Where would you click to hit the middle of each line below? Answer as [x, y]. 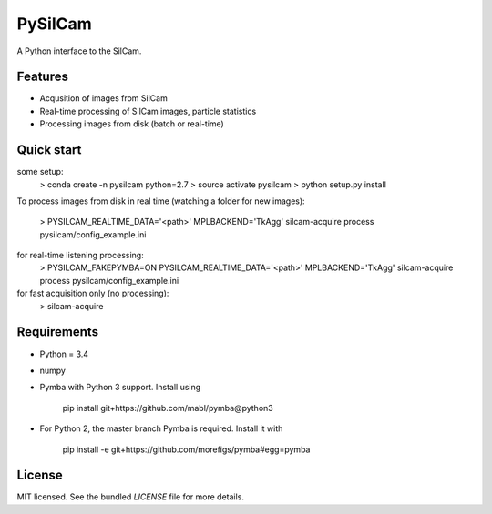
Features [42, 77]
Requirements [58, 332]
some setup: [40, 172]
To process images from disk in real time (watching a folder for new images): [161, 201]
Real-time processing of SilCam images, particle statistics [148, 111]
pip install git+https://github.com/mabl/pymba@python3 [168, 408]
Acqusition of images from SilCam [103, 98]
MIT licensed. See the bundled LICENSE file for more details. [131, 497]
